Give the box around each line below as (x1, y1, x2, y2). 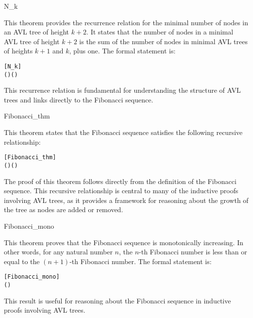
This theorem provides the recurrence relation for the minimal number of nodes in (4, 17, 248, 27)
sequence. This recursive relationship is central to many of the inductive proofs (4, 185, 238, 196)
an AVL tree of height (4, 27, 69, 37)
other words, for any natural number (4, 247, 113, 257)
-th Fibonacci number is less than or (139, 247, 247, 257)
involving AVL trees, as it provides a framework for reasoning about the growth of (4, 195, 249, 205)
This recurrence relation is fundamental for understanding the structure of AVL (4, 85, 241, 95)
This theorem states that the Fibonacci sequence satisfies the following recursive (4, 127, 243, 137)
